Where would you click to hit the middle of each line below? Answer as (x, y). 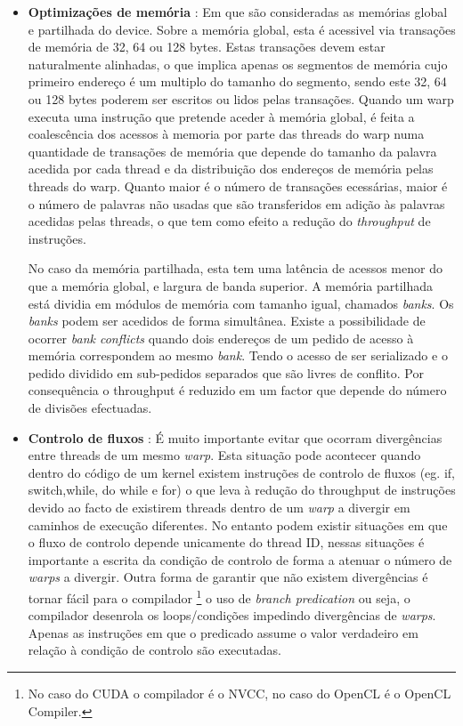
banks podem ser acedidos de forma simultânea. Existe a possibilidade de (227, 321)
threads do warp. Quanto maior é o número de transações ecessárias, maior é (238, 186)
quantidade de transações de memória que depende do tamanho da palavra (232, 151)
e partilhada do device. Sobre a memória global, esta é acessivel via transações (242, 29)
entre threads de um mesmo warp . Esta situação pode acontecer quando (224, 455)
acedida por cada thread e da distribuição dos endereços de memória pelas (231, 169)
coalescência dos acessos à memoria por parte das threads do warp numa (226, 134)
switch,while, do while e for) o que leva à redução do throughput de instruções (242, 490)
